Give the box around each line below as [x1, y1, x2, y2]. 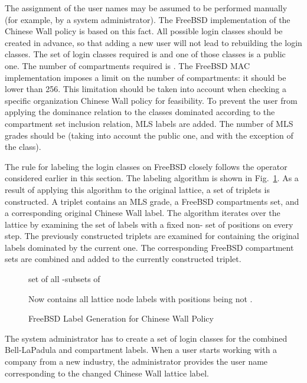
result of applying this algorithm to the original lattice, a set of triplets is [5, 183, 270, 195]
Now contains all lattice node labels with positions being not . [28, 292, 253, 305]
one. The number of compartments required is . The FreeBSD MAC [5, 59, 250, 71]
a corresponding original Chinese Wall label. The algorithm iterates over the [5, 207, 280, 219]
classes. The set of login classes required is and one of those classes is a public [5, 48, 286, 60]
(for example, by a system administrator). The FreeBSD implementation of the [5, 13, 290, 25]
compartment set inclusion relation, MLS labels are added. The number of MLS [5, 117, 293, 129]
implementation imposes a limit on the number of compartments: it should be [5, 71, 286, 83]
